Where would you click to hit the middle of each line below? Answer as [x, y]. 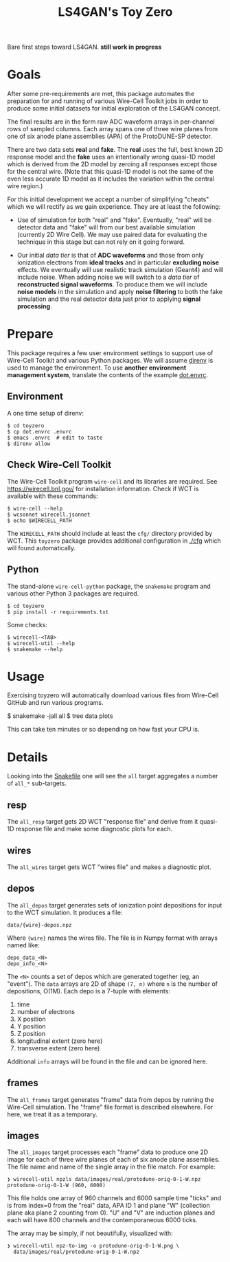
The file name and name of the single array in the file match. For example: [112, 1167]
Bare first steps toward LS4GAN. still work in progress [84, 47]
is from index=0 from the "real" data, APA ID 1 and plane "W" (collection [109, 1206]
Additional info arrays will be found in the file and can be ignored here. [107, 1061]
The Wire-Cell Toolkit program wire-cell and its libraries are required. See [112, 481]
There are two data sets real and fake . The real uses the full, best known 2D [115, 150]
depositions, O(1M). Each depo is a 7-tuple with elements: [89, 991]
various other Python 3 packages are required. [73, 593]
